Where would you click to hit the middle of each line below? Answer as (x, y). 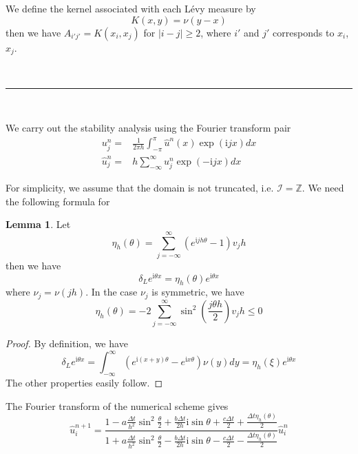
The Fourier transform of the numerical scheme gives (117, 405)
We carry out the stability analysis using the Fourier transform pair (148, 128)
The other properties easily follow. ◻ (84, 383)
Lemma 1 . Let (38, 224)
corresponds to (304, 32)
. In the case (112, 292)
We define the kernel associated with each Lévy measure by (131, 8)
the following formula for (58, 201)
